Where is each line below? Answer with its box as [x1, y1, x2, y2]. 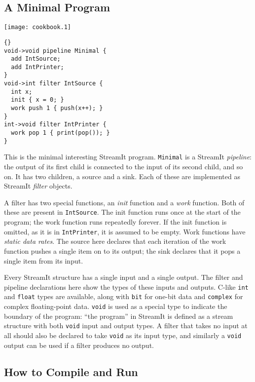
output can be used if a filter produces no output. [4, 340, 154, 350]
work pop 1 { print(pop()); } [11, 129, 110, 137]
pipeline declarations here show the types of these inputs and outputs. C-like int [4, 281, 249, 292]
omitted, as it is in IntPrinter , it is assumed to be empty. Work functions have [4, 226, 246, 236]
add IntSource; [11, 55, 61, 63]
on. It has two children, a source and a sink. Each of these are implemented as [4, 171, 240, 181]
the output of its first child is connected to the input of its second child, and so [4, 161, 243, 172]
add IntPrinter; [11, 63, 64, 71]
